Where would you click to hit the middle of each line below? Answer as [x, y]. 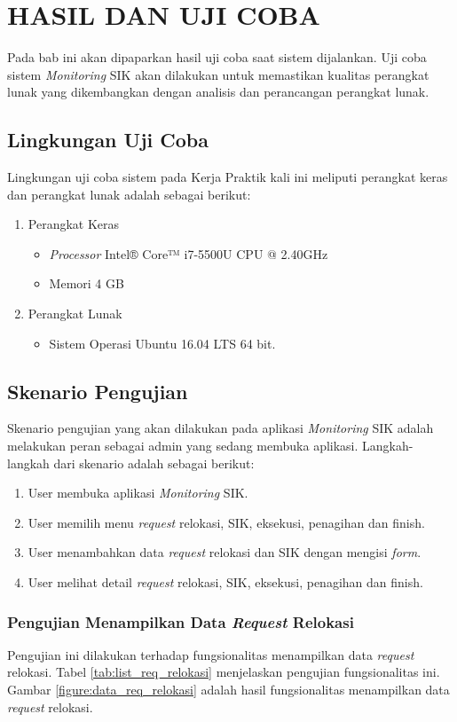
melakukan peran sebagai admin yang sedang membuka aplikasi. [183, 446]
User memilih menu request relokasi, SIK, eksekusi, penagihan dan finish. [226, 522]
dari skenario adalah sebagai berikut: [154, 463]
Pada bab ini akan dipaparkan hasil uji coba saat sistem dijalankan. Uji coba [217, 57]
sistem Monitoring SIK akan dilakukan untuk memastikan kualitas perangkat [218, 74]
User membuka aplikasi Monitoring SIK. [138, 493]
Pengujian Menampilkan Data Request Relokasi [181, 621]
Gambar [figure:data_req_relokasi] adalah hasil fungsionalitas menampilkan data [228, 690]
